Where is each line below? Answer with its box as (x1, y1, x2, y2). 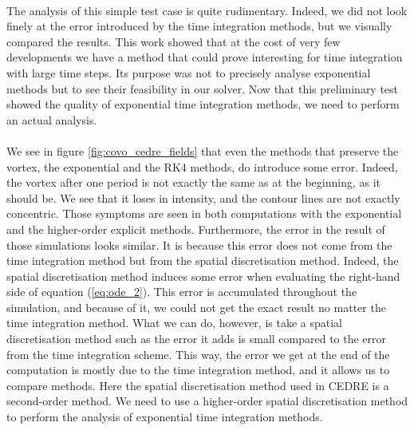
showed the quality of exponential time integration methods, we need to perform (6, 96, 400, 112)
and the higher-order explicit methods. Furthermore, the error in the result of (6, 220, 385, 237)
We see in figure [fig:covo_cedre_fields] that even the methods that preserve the (6, 142, 399, 159)
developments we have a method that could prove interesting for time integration (6, 49, 403, 65)
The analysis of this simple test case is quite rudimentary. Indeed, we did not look (6, 2, 408, 18)
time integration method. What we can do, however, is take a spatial (6, 314, 342, 331)
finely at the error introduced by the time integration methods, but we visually (6, 18, 392, 34)
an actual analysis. (6, 111, 97, 128)
